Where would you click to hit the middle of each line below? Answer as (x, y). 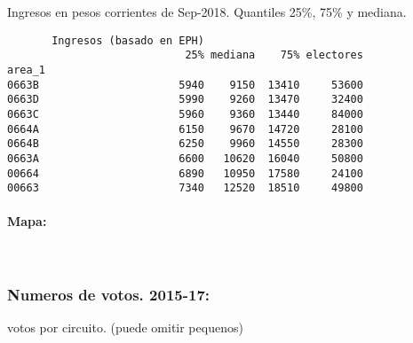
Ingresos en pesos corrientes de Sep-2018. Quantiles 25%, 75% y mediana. (207, 12)
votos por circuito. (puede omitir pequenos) (125, 327)
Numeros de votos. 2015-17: (109, 295)
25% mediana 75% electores (274, 55)
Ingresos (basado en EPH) (128, 40)
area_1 (26, 70)
